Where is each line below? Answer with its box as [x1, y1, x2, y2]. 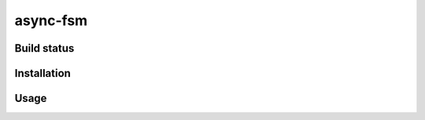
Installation [14, 67, 71, 80]
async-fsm [14, 12, 88, 29]
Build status [14, 42, 75, 55]
